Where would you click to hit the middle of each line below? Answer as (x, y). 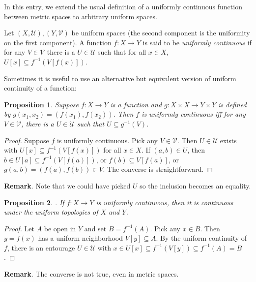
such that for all (122, 52)
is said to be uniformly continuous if (197, 42)
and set (95, 228)
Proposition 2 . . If (34, 202)
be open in (60, 228)
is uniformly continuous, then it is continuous (165, 202)
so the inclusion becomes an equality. (195, 185)
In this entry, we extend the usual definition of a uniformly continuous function (123, 6)
